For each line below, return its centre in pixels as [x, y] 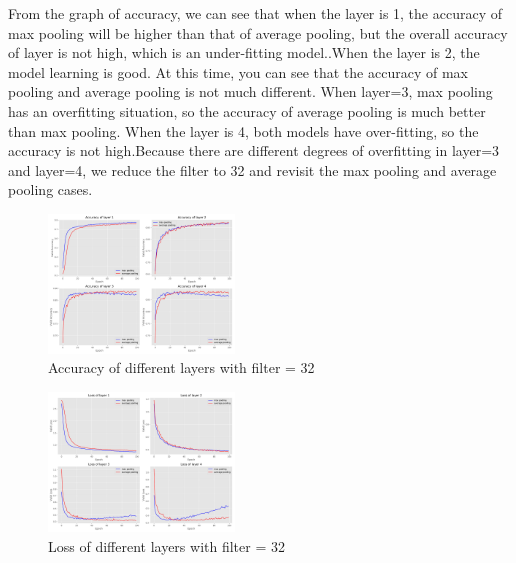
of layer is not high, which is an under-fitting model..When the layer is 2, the [244, 52]
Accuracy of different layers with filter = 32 [181, 367]
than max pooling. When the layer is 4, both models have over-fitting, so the [243, 130]
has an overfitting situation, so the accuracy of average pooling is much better [247, 110]
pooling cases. [50, 189]
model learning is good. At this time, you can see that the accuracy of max [238, 71]
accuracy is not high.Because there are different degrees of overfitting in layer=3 [254, 150]
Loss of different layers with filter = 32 [166, 545]
